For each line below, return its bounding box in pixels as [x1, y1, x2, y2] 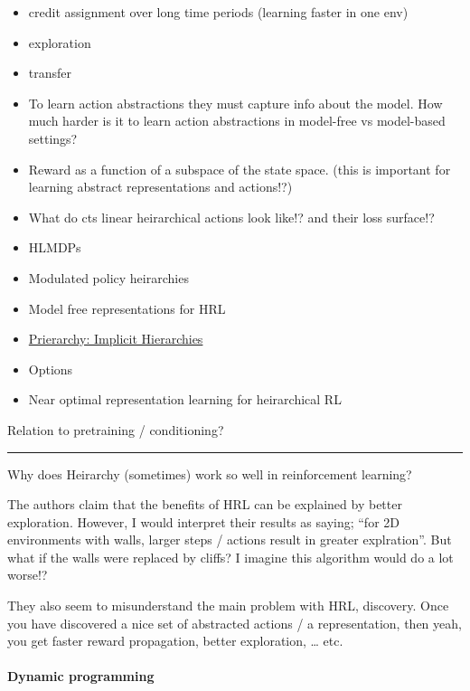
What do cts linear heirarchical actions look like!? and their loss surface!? [28, 207, 435, 226]
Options [28, 359, 73, 378]
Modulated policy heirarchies [28, 268, 189, 287]
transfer [28, 63, 72, 82]
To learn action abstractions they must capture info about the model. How [28, 93, 443, 112]
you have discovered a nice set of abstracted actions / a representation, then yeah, [7, 613, 462, 632]
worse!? [7, 565, 48, 584]
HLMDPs [28, 238, 81, 257]
